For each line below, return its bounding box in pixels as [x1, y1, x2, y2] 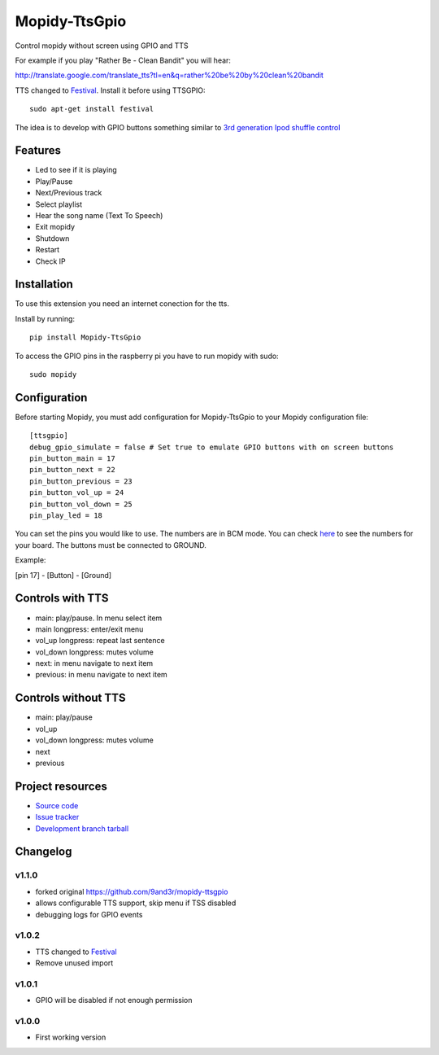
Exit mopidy [35, 222, 76, 232]
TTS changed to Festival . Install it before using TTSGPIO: [15, 85, 206, 95]
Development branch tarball [35, 823, 129, 834]
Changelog [15, 845, 72, 859]
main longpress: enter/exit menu [35, 624, 144, 634]
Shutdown [35, 233, 70, 243]
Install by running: [15, 313, 76, 323]
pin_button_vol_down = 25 [29, 499, 133, 509]
